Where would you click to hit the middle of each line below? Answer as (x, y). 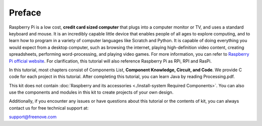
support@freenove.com (33, 117)
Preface (25, 13)
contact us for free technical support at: (49, 108)
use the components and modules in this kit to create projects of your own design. (91, 93)
